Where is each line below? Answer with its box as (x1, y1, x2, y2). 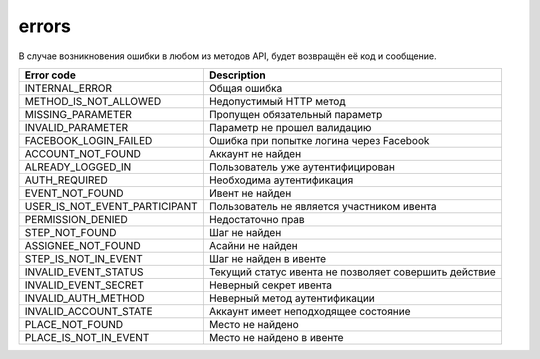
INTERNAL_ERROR (24, 81, 113, 95)
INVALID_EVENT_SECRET (24, 278, 145, 292)
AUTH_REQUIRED (24, 173, 109, 187)
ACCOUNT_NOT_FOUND (24, 146, 142, 160)
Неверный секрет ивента (208, 278, 333, 292)
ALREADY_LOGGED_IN (24, 160, 132, 174)
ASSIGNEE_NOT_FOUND (24, 238, 141, 252)
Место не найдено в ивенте (208, 330, 344, 344)
